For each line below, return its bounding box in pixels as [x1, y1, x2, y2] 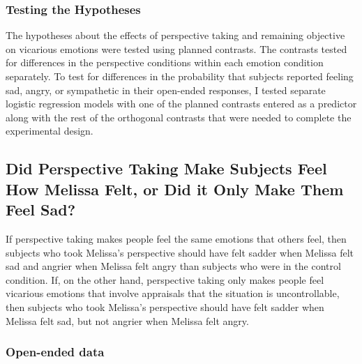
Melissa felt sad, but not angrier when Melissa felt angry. [6, 313, 249, 328]
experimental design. [6, 123, 93, 138]
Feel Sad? [6, 199, 76, 220]
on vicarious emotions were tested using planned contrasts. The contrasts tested [6, 41, 347, 56]
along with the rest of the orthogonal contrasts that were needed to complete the [6, 109, 352, 124]
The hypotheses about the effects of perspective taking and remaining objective [6, 28, 345, 43]
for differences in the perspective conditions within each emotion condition [6, 55, 324, 70]
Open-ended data [6, 343, 105, 361]
